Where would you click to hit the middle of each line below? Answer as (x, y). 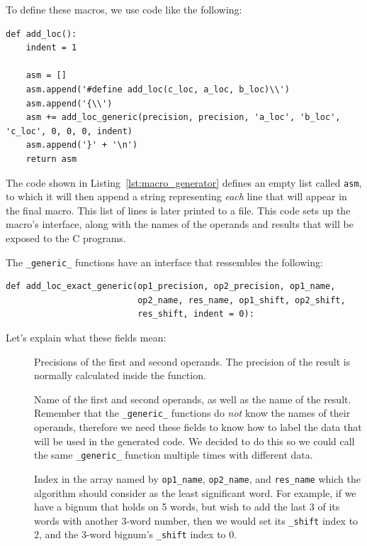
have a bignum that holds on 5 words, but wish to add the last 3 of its (187, 507)
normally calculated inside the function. (120, 375)
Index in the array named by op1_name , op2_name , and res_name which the (197, 478)
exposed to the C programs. (66, 237)
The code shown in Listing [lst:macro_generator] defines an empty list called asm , (184, 182)
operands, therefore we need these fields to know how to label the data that (198, 427)
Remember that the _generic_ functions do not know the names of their (192, 413)
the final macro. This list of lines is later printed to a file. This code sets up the (178, 210)
